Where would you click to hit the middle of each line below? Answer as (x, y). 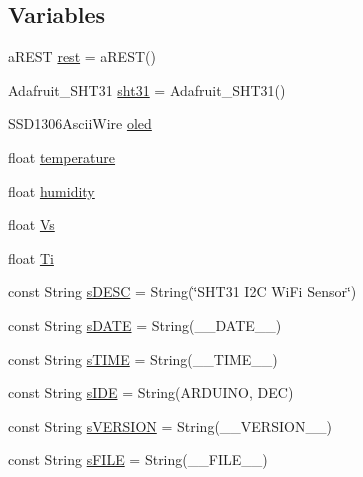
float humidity (51, 190)
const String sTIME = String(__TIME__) (143, 358)
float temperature (62, 156)
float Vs (31, 224)
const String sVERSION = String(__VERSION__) (170, 425)
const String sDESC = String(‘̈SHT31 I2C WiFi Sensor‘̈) (182, 291)
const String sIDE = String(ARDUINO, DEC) (151, 392)
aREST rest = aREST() (82, 56)
